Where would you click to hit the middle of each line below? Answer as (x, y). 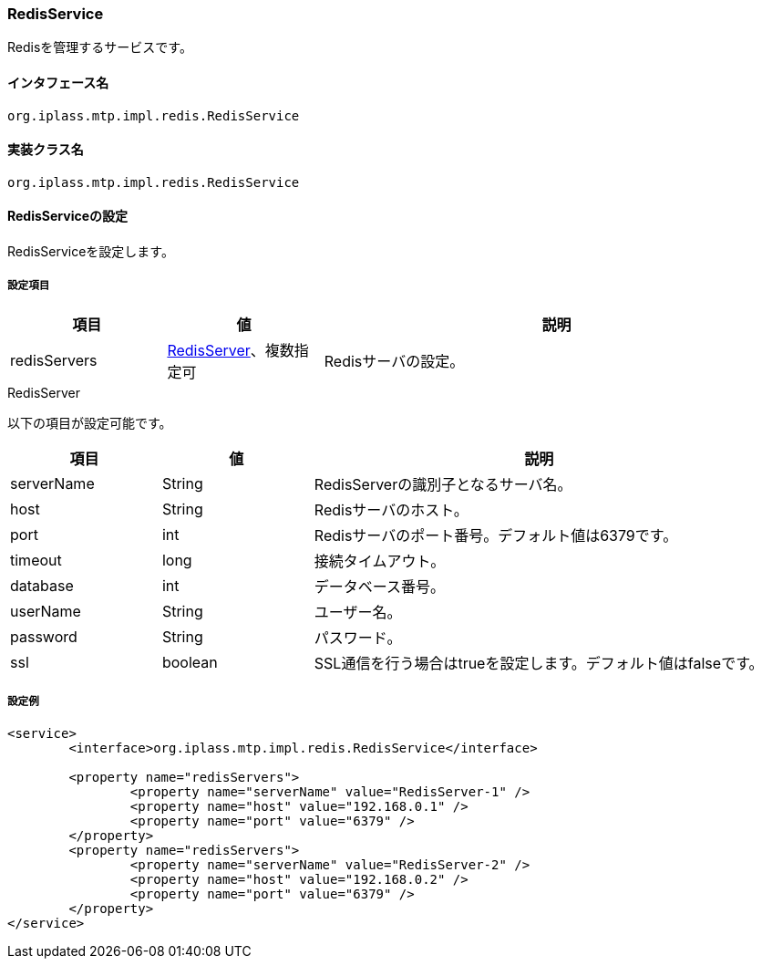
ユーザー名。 (358, 612)
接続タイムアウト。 (380, 561)
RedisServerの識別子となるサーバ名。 (443, 484)
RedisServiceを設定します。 (91, 252)
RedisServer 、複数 (231, 350)
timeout (36, 560)
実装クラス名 (46, 150)
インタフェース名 (58, 82)
